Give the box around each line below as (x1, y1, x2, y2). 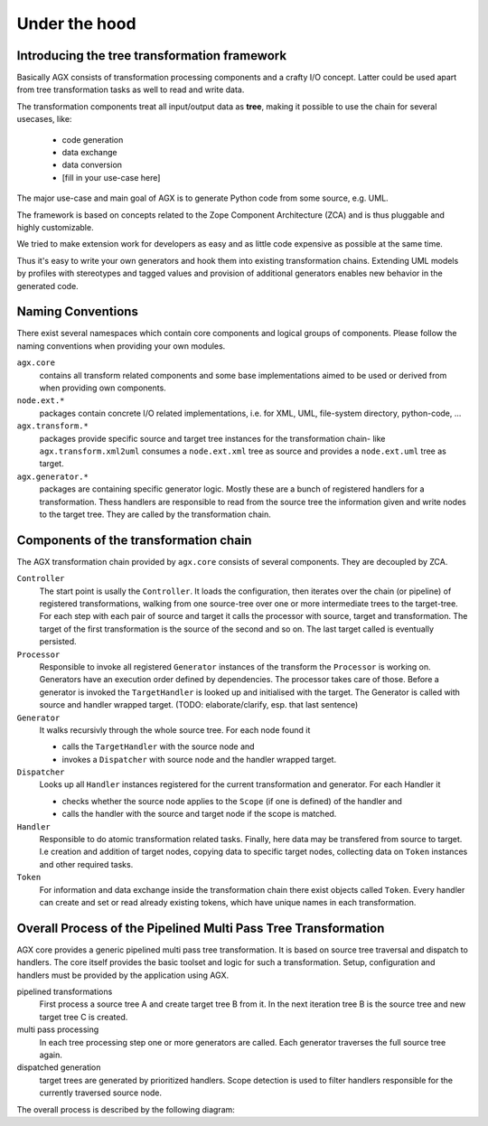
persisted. (39, 636, 77, 647)
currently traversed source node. (39, 1087, 163, 1098)
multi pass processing (16, 1024, 99, 1035)
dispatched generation (16, 1062, 101, 1073)
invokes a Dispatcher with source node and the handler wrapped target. (61, 754, 337, 765)
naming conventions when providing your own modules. (16, 340, 226, 352)
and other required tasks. (39, 859, 134, 869)
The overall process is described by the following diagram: (16, 1103, 235, 1115)
